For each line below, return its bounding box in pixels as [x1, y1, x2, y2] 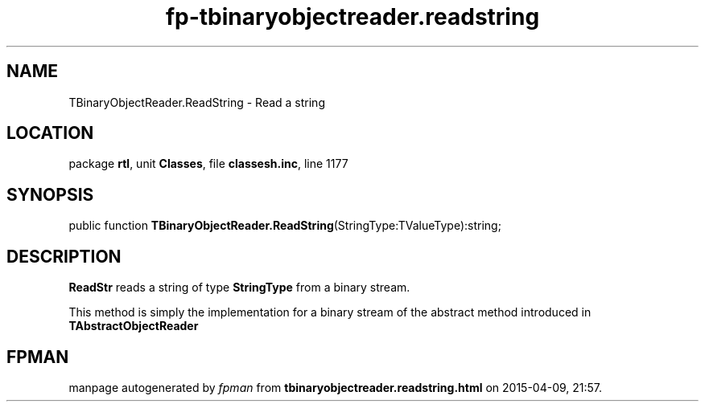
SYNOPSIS [6, 184, 94, 205]
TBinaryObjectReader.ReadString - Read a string [68, 95, 325, 109]
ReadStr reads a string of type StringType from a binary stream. [68, 280, 410, 295]
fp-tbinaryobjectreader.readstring [165, 3, 540, 31]
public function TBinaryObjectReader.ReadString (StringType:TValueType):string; [68, 218, 501, 233]
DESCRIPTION [6, 246, 122, 267]
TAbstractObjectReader [68, 319, 199, 333]
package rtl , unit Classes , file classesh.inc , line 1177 [68, 157, 348, 171]
